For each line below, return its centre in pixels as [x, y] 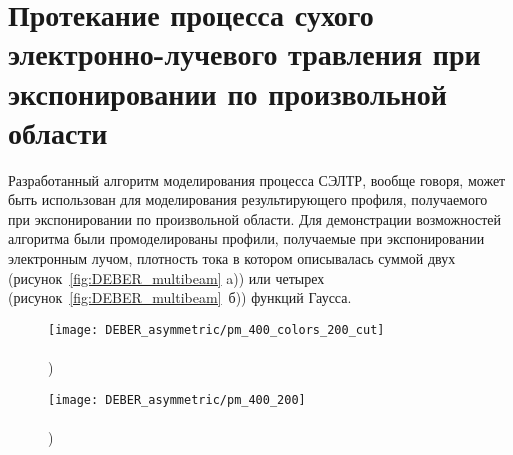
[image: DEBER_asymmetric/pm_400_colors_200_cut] [216, 329]
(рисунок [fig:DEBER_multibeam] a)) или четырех [166, 277]
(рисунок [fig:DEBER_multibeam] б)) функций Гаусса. [180, 297]
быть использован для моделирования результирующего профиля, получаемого [248, 199]
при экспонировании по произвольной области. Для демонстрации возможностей [255, 218]
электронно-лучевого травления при [244, 53]
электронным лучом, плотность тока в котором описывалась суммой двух [232, 258]
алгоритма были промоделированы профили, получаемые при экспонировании [246, 238]
